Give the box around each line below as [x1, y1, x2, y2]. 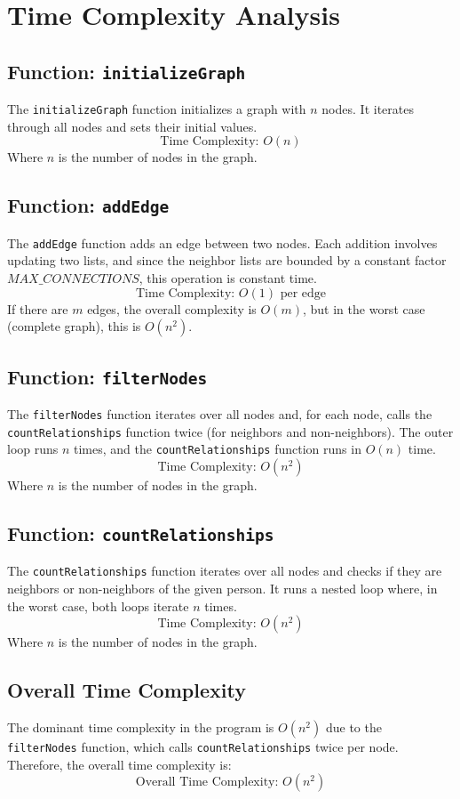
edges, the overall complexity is [87, 299, 257, 318]
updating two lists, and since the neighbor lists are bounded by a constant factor [7, 251, 447, 270]
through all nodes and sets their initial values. [7, 117, 258, 135]
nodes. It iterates [321, 100, 414, 118]
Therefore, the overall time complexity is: [7, 755, 232, 773]
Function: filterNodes [7, 362, 208, 390]
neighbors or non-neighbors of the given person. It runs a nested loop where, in [7, 579, 438, 597]
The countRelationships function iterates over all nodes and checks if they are [7, 561, 442, 580]
